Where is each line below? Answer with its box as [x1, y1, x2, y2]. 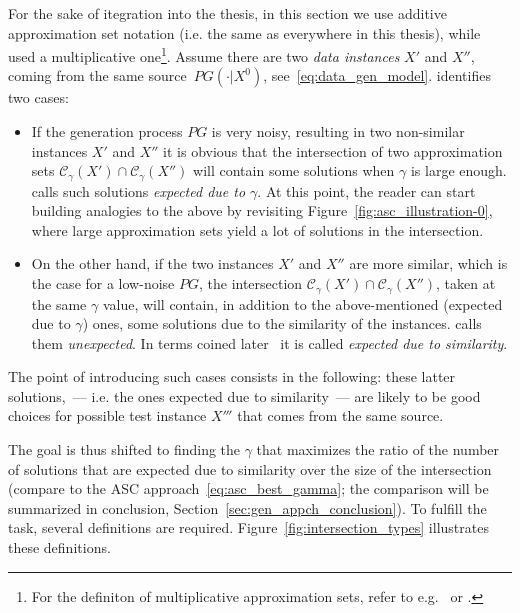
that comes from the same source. [237, 405, 444, 426]
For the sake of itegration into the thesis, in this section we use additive [8, 3, 447, 23]
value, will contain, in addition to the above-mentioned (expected [102, 293, 503, 314]
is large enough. [410, 160, 507, 181]
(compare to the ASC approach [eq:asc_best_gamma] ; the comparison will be [8, 478, 489, 499]
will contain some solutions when [193, 160, 395, 181]
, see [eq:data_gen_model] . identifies [263, 65, 491, 86]
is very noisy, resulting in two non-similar [211, 121, 465, 142]
